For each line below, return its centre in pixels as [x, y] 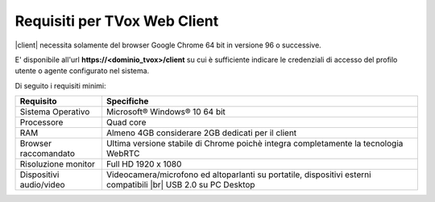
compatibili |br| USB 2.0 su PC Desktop [180, 185]
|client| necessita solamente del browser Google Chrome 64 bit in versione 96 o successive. [168, 45]
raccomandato [48, 154]
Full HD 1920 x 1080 [144, 164]
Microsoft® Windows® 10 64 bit [166, 112]
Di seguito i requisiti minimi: [60, 85]
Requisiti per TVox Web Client [117, 21]
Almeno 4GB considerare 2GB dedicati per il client [201, 133]
